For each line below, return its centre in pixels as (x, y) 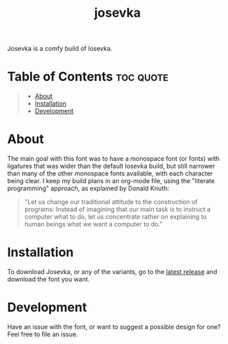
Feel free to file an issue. (43, 334)
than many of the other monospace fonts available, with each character (110, 173)
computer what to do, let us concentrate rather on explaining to (115, 217)
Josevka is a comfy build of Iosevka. (60, 49)
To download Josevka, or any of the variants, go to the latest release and (112, 272)
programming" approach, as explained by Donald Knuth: (88, 188)
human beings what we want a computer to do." (93, 224)
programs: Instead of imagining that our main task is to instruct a (117, 209)
